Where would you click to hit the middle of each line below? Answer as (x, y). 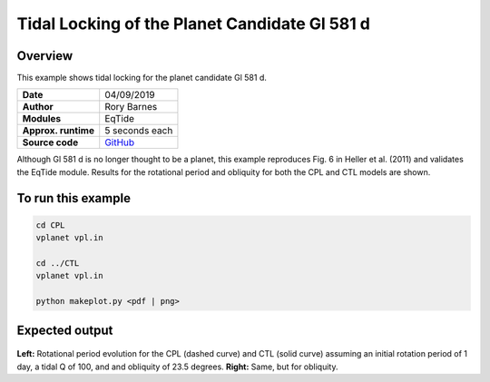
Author (38, 107)
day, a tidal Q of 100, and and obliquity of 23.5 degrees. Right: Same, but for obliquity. (177, 367)
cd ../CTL (58, 264)
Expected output (65, 330)
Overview (45, 56)
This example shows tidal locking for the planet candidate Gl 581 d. (142, 78)
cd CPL (50, 225)
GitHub (120, 142)
